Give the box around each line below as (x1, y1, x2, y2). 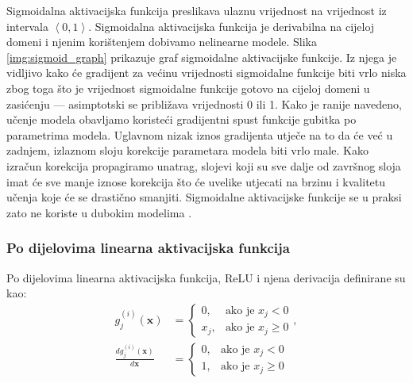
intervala (6, 17, 48, 34)
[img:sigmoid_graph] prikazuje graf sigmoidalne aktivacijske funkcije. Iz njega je (6, 48, 397, 65)
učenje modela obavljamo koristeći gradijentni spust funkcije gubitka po (6, 111, 357, 128)
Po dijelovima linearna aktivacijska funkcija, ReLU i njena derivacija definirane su (6, 269, 406, 285)
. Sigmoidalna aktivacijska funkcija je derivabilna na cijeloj (88, 17, 375, 34)
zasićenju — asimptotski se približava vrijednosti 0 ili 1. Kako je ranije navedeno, (6, 95, 402, 112)
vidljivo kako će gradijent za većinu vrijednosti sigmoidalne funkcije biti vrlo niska (6, 64, 407, 81)
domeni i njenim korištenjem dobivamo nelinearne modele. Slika (6, 33, 318, 50)
